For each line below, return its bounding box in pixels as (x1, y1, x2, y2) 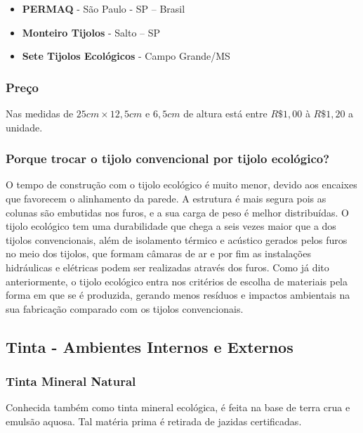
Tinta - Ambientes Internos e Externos (6, 335, 293, 357)
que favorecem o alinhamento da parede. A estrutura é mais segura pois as (6, 191, 326, 205)
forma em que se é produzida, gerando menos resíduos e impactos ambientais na (6, 287, 350, 302)
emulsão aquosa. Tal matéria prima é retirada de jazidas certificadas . (6, 413, 302, 428)
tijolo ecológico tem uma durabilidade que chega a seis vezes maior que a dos (6, 219, 336, 233)
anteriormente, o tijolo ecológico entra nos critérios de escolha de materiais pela (6, 273, 348, 288)
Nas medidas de (6, 106, 74, 120)
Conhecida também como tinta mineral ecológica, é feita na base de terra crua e (6, 400, 350, 415)
